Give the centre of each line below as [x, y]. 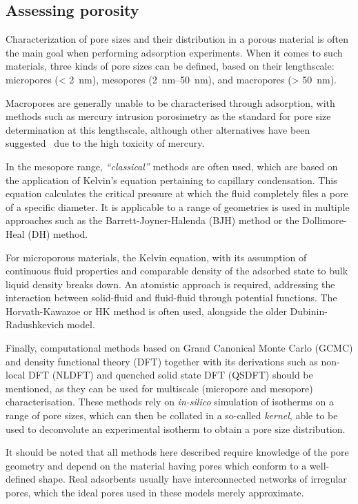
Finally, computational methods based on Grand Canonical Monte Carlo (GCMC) [179, 348]
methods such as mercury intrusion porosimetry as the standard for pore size [168, 116]
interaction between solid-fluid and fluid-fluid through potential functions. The [171, 298]
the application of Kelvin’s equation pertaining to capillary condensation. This [171, 180]
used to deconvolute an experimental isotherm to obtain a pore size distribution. [176, 429]
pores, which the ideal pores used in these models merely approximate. [155, 493]
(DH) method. [58, 233]
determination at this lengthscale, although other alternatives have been [158, 129]
